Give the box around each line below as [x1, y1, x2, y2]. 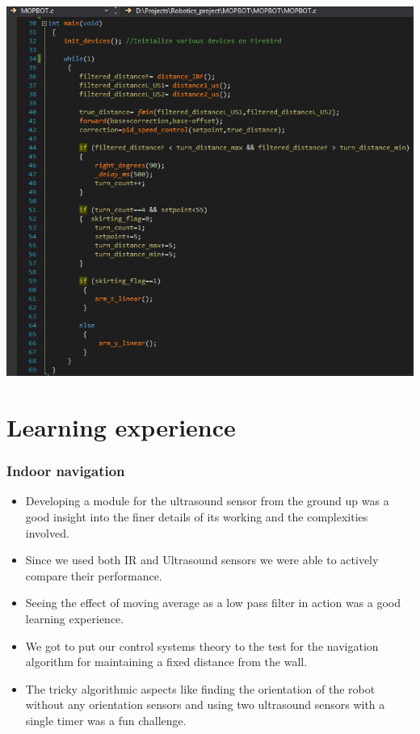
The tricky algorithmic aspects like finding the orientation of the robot [25, 680, 376, 697]
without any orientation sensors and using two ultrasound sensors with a [25, 696, 385, 713]
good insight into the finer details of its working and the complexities [25, 508, 368, 525]
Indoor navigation [6, 461, 125, 481]
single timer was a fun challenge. [25, 711, 187, 728]
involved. [25, 524, 69, 541]
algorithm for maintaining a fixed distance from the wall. [25, 653, 308, 670]
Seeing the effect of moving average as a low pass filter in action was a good [25, 594, 401, 611]
